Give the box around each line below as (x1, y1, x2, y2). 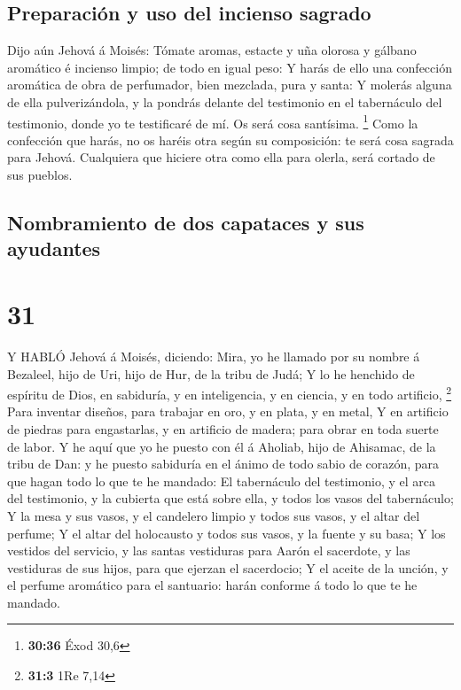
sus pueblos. (7, 166, 73, 184)
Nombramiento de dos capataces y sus (7, 209, 364, 236)
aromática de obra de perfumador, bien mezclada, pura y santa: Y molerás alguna (7, 75, 452, 94)
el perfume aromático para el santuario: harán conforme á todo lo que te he (7, 576, 418, 594)
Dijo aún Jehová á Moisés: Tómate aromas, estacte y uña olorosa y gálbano (7, 41, 417, 59)
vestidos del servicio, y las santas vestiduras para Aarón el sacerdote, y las (7, 541, 410, 560)
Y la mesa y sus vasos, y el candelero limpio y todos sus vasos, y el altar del (7, 506, 420, 524)
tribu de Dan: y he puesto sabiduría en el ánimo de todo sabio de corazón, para (7, 454, 440, 473)
